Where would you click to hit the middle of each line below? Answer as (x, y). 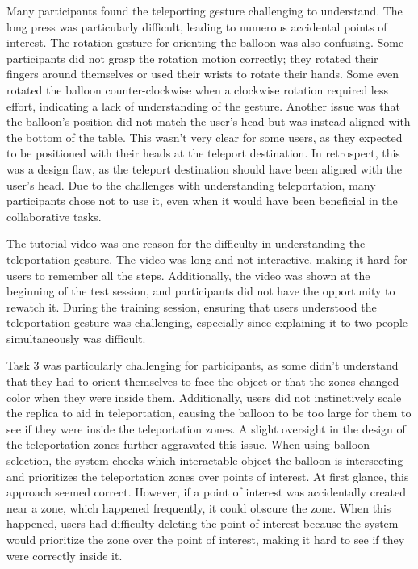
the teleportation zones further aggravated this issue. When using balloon (188, 444)
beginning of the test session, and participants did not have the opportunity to (201, 291)
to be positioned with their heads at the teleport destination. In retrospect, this (203, 153)
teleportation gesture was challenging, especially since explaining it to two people (207, 322)
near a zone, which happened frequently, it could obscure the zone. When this (199, 507)
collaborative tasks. (54, 216)
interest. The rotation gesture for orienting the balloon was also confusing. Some (205, 42)
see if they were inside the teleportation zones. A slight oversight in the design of (206, 428)
